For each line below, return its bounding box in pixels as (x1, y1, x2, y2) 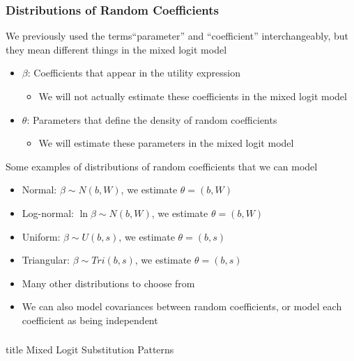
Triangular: (22, 252, 70, 267)
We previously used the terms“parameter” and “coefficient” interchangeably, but (6, 29, 348, 43)
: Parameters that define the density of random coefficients (26, 112, 277, 127)
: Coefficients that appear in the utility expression (27, 65, 240, 80)
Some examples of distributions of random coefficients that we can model (6, 159, 318, 173)
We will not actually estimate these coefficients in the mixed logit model (38, 89, 347, 103)
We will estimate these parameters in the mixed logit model (38, 136, 294, 150)
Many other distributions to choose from (22, 275, 195, 290)
